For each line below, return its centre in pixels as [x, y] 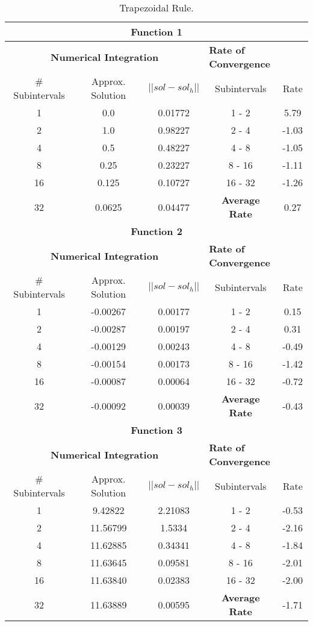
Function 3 [156, 430]
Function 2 [156, 231]
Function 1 [156, 32]
